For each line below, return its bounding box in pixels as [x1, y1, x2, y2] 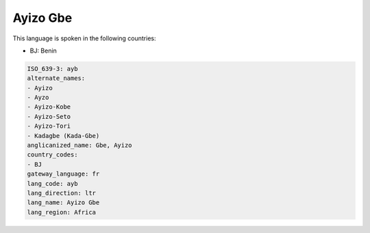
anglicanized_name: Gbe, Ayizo [27, 141, 133, 150]
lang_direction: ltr [27, 189, 96, 197]
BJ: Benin [29, 46, 58, 55]
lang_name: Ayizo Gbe [27, 199, 100, 206]
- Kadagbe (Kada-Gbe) [27, 132, 100, 139]
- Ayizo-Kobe [27, 103, 71, 111]
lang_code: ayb [27, 180, 78, 187]
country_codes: [27, 151, 78, 159]
